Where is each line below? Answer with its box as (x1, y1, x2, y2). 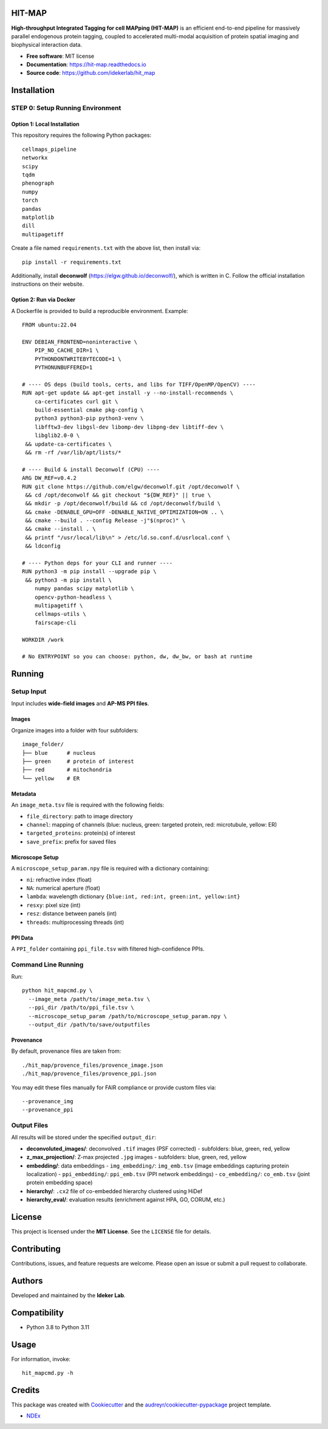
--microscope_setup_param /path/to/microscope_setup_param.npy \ (28, 1013, 227, 1019)
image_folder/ (22, 741, 64, 748)
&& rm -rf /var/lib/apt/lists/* (25, 449, 121, 456)
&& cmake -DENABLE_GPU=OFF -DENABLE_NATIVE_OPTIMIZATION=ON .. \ (25, 508, 224, 515)
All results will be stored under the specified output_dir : (11, 1134, 157, 1141)
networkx (22, 154, 48, 161)
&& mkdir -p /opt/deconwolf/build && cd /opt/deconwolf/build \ (25, 500, 221, 507)
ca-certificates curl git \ (34, 398, 118, 405)
